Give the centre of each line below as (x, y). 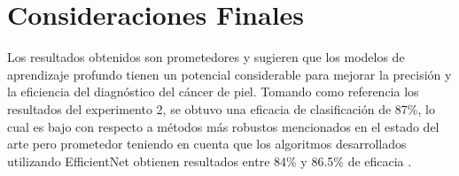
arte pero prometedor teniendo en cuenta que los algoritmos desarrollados (207, 144)
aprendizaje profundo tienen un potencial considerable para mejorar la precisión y (229, 74)
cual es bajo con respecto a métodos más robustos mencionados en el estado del (223, 126)
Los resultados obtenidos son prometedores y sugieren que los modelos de (206, 57)
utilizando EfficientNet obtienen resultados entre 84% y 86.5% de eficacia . (210, 161)
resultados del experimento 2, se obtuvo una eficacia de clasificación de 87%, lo (221, 108)
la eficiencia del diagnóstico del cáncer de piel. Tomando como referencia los (213, 92)
